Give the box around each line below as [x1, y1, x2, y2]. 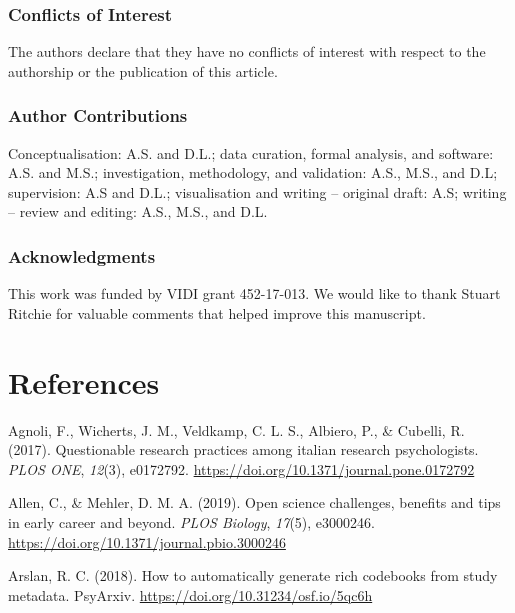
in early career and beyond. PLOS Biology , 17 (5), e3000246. [8, 511, 375, 532]
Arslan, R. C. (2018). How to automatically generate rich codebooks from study [8, 565, 498, 586]
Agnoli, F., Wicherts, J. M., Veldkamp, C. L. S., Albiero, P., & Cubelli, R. [8, 419, 465, 440]
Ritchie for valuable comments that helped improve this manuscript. [8, 302, 426, 323]
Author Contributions [8, 103, 188, 128]
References [8, 361, 160, 402]
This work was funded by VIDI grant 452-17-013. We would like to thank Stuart [8, 283, 501, 304]
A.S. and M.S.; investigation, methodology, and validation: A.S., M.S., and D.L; [8, 162, 498, 183]
